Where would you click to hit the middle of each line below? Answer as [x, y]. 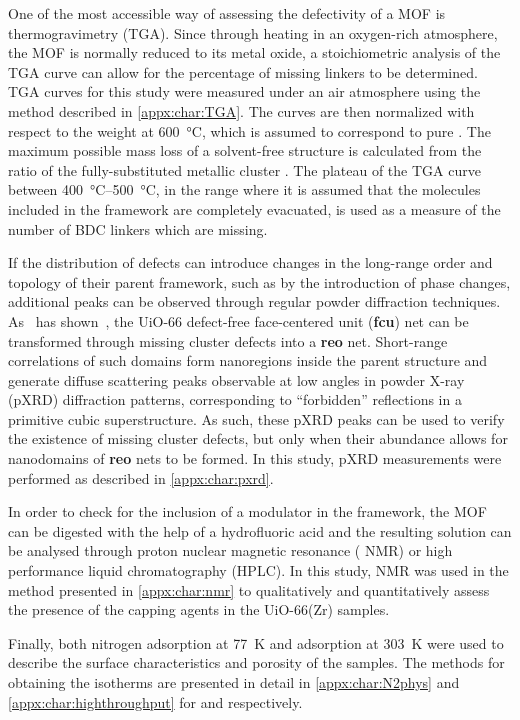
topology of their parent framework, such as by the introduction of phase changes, [259, 281]
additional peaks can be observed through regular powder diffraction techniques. [254, 301]
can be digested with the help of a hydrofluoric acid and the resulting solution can [260, 530]
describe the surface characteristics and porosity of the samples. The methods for [256, 662]
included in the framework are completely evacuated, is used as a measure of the [254, 208]
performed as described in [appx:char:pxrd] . [141, 477]
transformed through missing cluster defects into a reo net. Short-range [228, 340]
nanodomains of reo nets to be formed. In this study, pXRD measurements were [255, 458]
